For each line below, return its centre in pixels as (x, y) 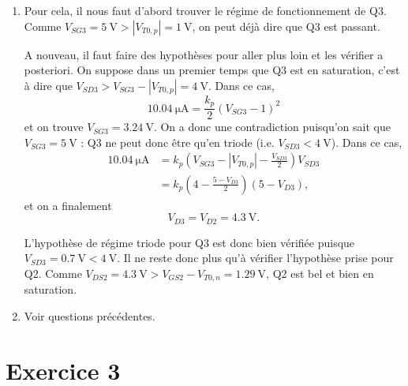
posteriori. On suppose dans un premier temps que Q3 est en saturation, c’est (212, 70)
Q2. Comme (53, 273)
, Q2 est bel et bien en (320, 273)
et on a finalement (68, 205)
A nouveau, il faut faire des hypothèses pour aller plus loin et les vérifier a (204, 54)
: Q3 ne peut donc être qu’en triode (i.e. (178, 142)
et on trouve (54, 127)
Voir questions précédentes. (90, 315)
